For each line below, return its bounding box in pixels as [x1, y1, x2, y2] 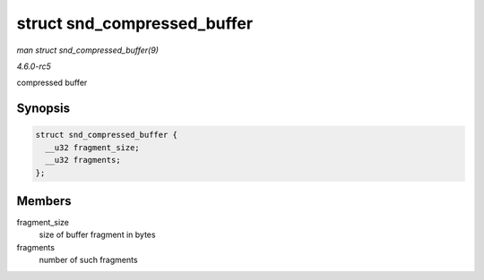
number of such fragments [39, 255, 138, 266]
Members [16, 193, 72, 208]
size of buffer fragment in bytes [39, 229, 156, 241]
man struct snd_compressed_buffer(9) [16, 45, 159, 55]
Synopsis [16, 101, 71, 116]
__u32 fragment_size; [45, 142, 141, 152]
